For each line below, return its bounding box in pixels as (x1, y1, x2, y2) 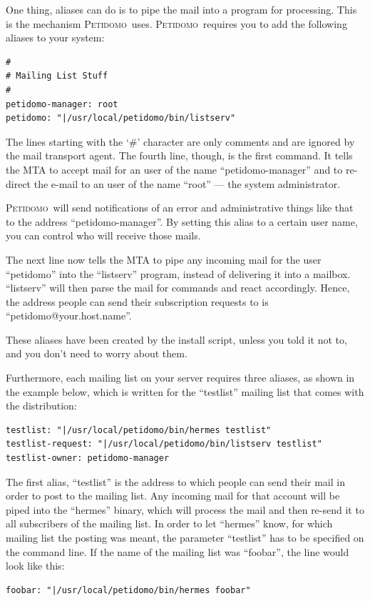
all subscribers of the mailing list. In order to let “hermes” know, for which (6, 516, 333, 531)
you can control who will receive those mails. (6, 228, 201, 243)
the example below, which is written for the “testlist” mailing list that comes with (6, 384, 364, 399)
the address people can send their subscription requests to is (6, 294, 269, 309)
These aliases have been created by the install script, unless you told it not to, (6, 332, 347, 347)
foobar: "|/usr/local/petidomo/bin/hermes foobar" (6, 585, 251, 595)
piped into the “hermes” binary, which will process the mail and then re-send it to (6, 502, 364, 517)
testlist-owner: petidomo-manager (6, 453, 170, 464)
